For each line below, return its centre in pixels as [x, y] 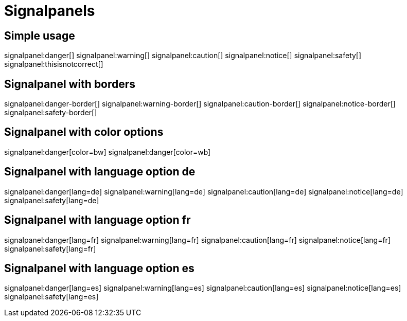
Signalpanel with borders [70, 84]
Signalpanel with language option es [99, 268]
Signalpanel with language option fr [98, 220]
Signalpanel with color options [84, 132]
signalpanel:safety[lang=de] [52, 200]
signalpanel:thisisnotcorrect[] [54, 64]
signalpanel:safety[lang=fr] [50, 248]
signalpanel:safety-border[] [51, 113]
